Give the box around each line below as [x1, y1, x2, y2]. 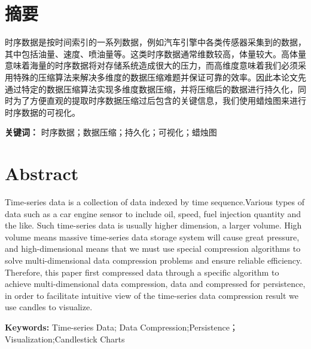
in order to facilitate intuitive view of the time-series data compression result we [5, 289, 298, 301]
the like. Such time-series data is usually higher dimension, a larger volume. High [5, 219, 302, 231]
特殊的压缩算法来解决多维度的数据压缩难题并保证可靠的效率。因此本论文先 [13, 70, 306, 83]
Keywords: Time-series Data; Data [5, 320, 138, 333]
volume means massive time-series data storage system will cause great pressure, [5, 230, 300, 243]
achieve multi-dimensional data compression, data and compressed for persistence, [5, 277, 306, 290]
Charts [100, 332, 125, 345]
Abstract [5, 161, 79, 186]
